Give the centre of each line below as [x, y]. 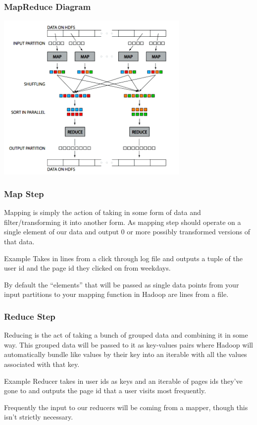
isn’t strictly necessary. [39, 417]
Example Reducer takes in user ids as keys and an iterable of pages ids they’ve [123, 381]
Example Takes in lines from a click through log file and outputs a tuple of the [123, 258]
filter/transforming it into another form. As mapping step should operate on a [123, 222]
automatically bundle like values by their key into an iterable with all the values [126, 354]
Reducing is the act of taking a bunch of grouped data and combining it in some [126, 335]
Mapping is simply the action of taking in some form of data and [103, 212]
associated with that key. [42, 364]
